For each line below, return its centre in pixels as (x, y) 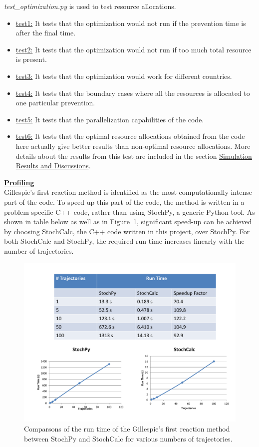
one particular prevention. (55, 103)
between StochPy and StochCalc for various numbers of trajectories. (128, 438)
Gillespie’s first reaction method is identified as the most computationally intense (128, 192)
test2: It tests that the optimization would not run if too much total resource (133, 49)
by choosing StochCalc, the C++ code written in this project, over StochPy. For (127, 231)
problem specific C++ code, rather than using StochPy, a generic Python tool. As (129, 212)
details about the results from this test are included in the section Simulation (134, 156)
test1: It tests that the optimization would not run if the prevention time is (131, 23)
